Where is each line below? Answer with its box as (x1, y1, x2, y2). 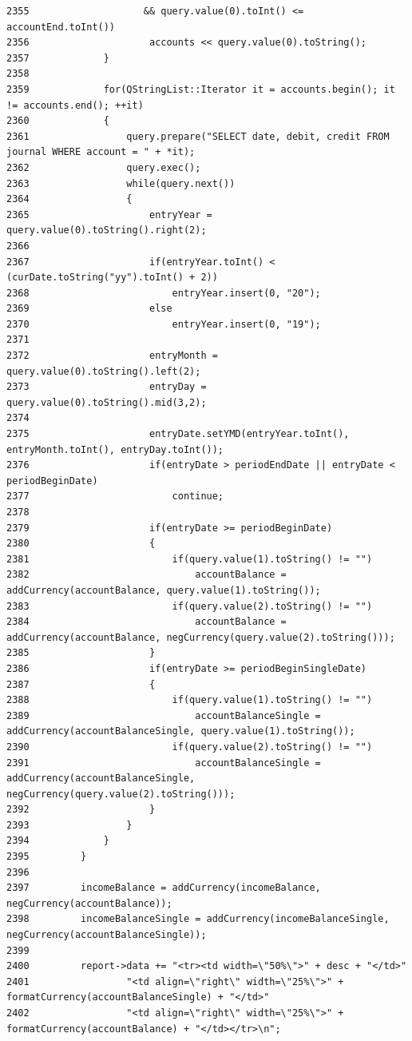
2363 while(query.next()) (6, 177, 236, 189)
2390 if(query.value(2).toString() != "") (6, 741, 373, 753)
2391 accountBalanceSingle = (6, 757, 321, 769)
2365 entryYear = (6, 209, 212, 221)
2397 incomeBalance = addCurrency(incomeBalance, (6, 882, 321, 894)
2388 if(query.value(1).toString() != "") (6, 694, 373, 706)
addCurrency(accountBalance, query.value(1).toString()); (6, 584, 321, 596)
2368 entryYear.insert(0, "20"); (6, 287, 321, 299)
